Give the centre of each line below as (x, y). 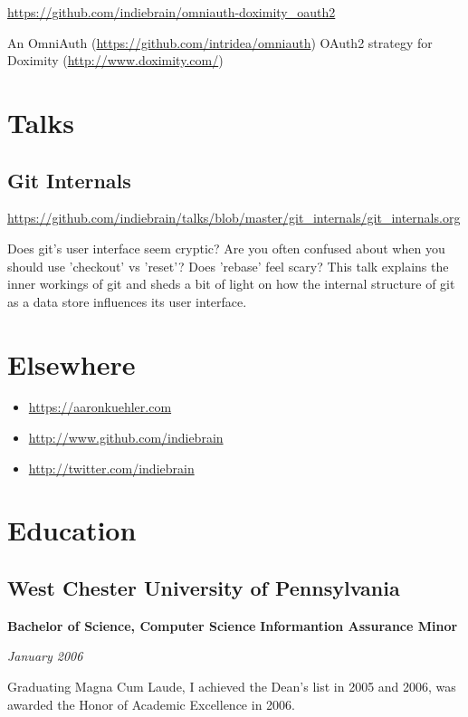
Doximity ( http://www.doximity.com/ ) (115, 60)
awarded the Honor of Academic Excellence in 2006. (151, 704)
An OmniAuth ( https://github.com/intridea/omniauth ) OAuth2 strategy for (220, 42)
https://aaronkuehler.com (100, 407)
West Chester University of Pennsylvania (204, 588)
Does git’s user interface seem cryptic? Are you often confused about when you (226, 248)
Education (72, 530)
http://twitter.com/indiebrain (111, 468)
